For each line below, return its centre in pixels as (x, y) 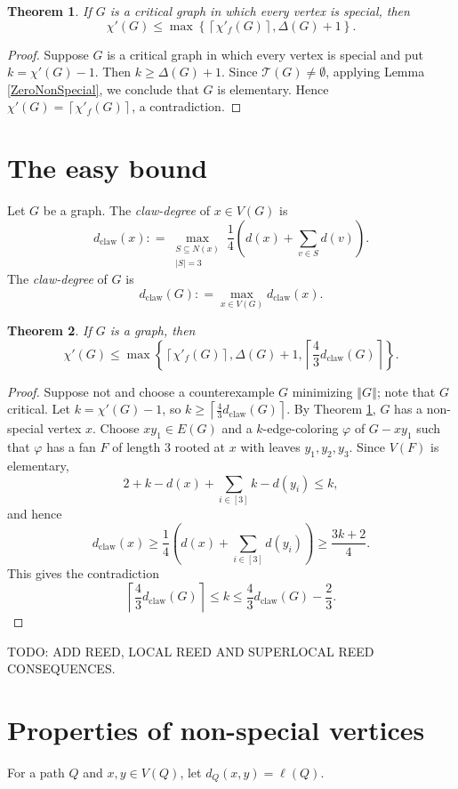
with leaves (270, 447)
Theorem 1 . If (49, 11)
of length (137, 447)
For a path (36, 772)
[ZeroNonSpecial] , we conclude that (103, 89)
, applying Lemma (375, 72)
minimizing (322, 391)
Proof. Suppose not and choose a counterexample (141, 391)
